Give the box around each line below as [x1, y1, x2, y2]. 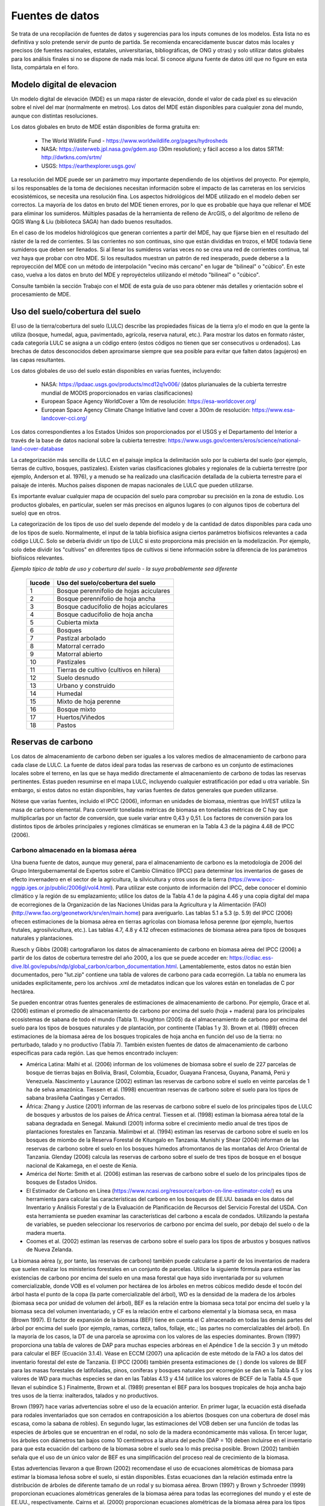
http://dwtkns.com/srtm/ [41, 154, 102, 161]
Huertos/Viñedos [57, 713, 105, 721]
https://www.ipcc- [229, 875, 275, 883]
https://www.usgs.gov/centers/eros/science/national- [167, 437, 301, 444]
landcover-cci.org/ [41, 414, 87, 422]
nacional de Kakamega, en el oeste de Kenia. [26, 1161, 138, 1169]
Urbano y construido [57, 681, 116, 690]
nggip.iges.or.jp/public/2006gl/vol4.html [11, 884, 111, 892]
